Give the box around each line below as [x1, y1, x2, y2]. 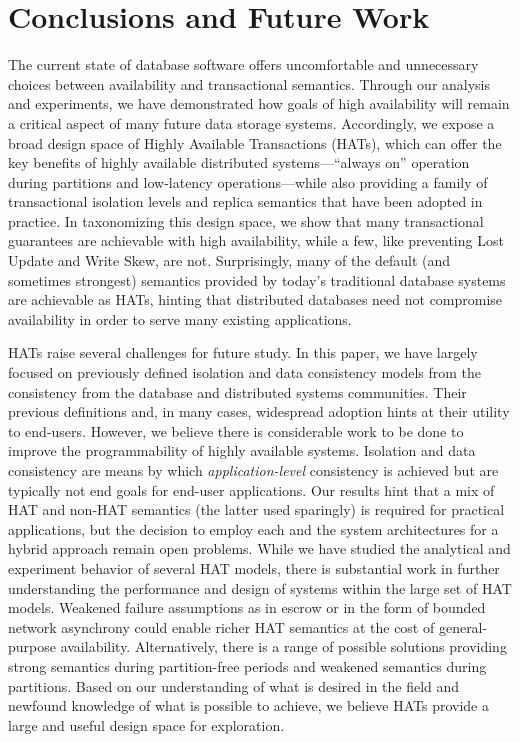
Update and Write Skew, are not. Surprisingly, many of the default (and [8, 250, 451, 271]
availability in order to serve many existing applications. [8, 308, 352, 329]
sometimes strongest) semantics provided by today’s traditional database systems [8, 269, 506, 290]
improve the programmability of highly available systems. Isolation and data [8, 440, 476, 461]
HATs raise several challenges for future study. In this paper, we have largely [8, 342, 478, 363]
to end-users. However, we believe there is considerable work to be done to [8, 420, 464, 441]
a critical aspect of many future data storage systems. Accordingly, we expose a [8, 112, 495, 133]
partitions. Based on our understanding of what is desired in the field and [8, 675, 460, 696]
